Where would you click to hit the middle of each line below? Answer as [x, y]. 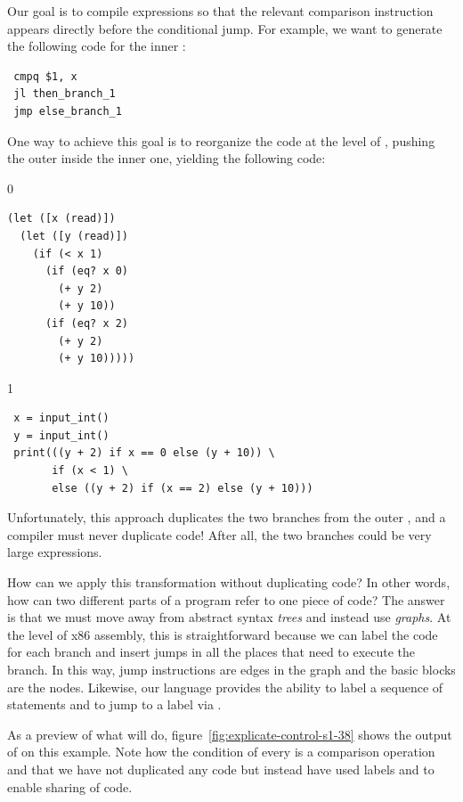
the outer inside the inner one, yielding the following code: [167, 158]
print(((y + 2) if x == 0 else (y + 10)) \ [144, 453]
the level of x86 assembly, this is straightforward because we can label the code [223, 634]
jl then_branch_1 [65, 94]
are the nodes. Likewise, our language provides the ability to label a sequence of [225, 687]
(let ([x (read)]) [61, 219]
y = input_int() [61, 435]
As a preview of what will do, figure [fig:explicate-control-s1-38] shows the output [230, 734]
